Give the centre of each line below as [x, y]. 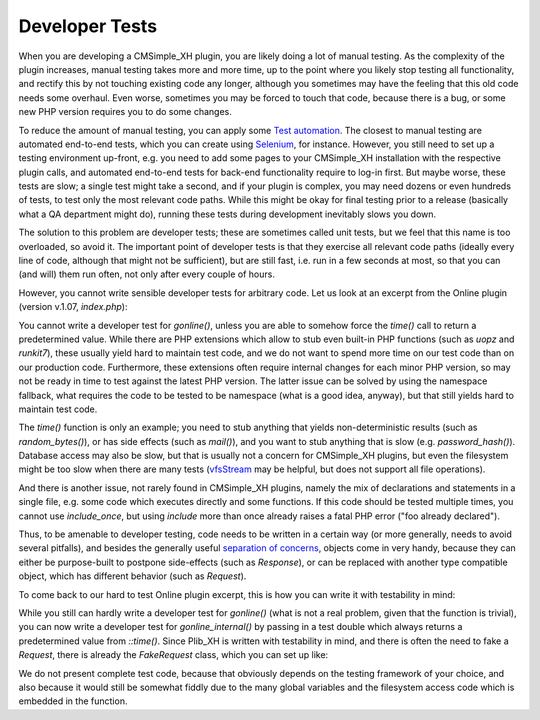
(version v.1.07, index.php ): [73, 307]
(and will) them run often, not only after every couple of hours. [146, 274]
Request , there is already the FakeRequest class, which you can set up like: [173, 655]
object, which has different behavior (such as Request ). [132, 576]
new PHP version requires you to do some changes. [125, 112]
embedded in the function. [73, 701]
